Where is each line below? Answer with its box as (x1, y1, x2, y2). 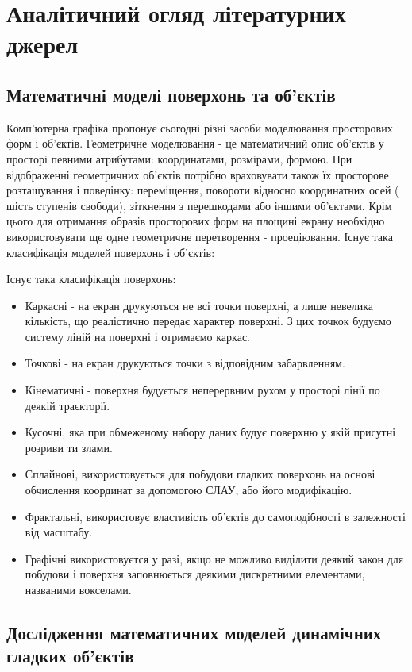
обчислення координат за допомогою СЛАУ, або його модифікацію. (25, 482, 352, 498)
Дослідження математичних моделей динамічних (6, 620, 382, 644)
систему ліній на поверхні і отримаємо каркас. (25, 328, 250, 344)
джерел (6, 28, 79, 60)
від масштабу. (25, 524, 93, 540)
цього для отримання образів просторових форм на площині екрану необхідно (6, 213, 385, 229)
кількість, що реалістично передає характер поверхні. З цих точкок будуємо (25, 313, 391, 329)
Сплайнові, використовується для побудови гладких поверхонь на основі (25, 466, 375, 482)
